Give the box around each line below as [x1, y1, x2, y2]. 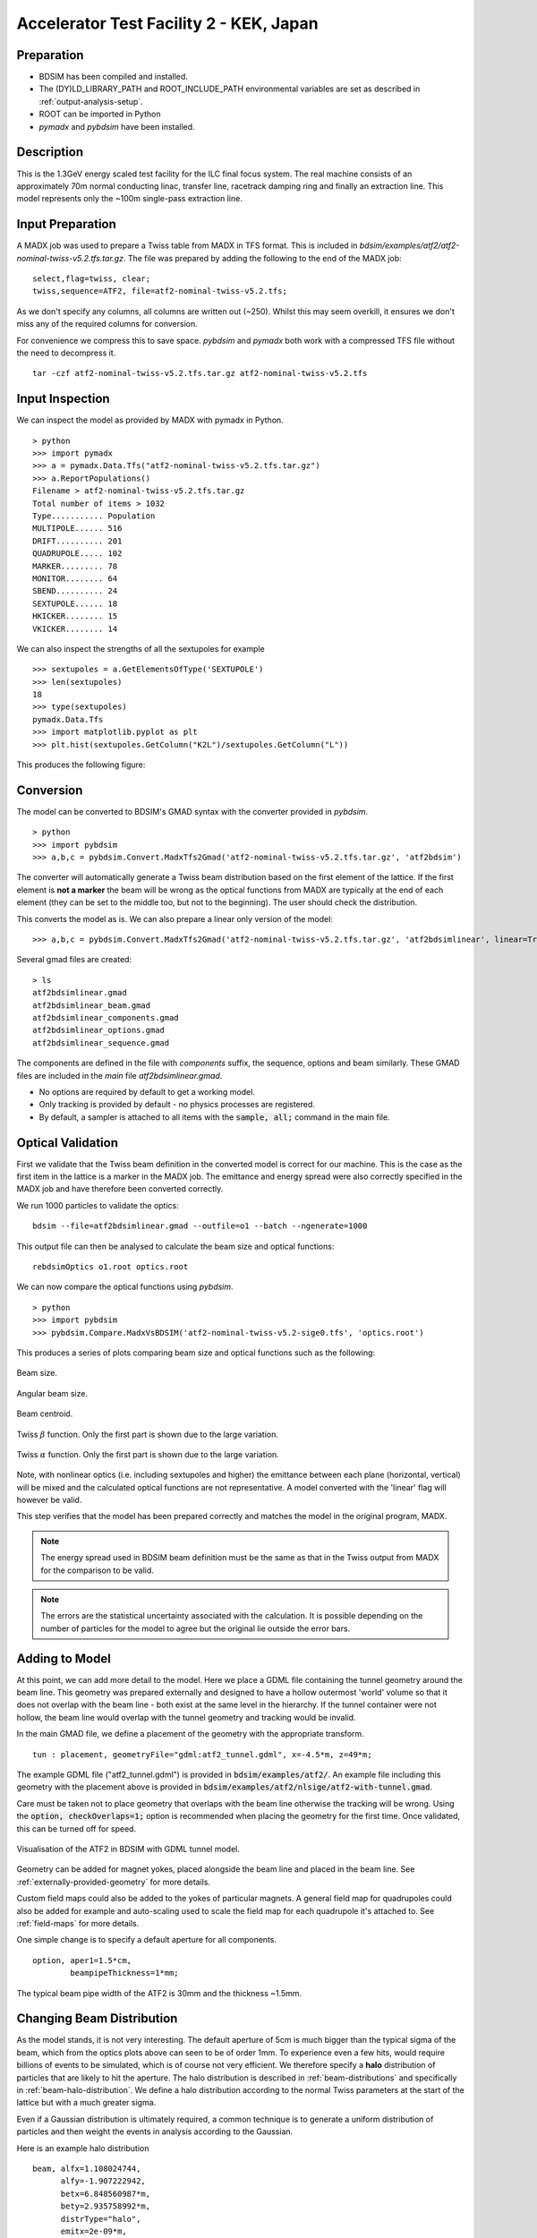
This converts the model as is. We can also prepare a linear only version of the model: [16, 913, 333, 924]
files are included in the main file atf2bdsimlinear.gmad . [16, 1070, 223, 1081]
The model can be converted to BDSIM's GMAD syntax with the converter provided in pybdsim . [16, 806, 369, 816]
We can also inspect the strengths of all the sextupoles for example [16, 643, 265, 653]
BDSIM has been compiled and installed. [38, 72, 188, 82]
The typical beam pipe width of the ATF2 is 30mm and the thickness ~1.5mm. [16, 1987, 303, 1998]
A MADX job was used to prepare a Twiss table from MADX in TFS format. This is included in [16, 240, 358, 251]
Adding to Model [16, 1651, 111, 1666]
